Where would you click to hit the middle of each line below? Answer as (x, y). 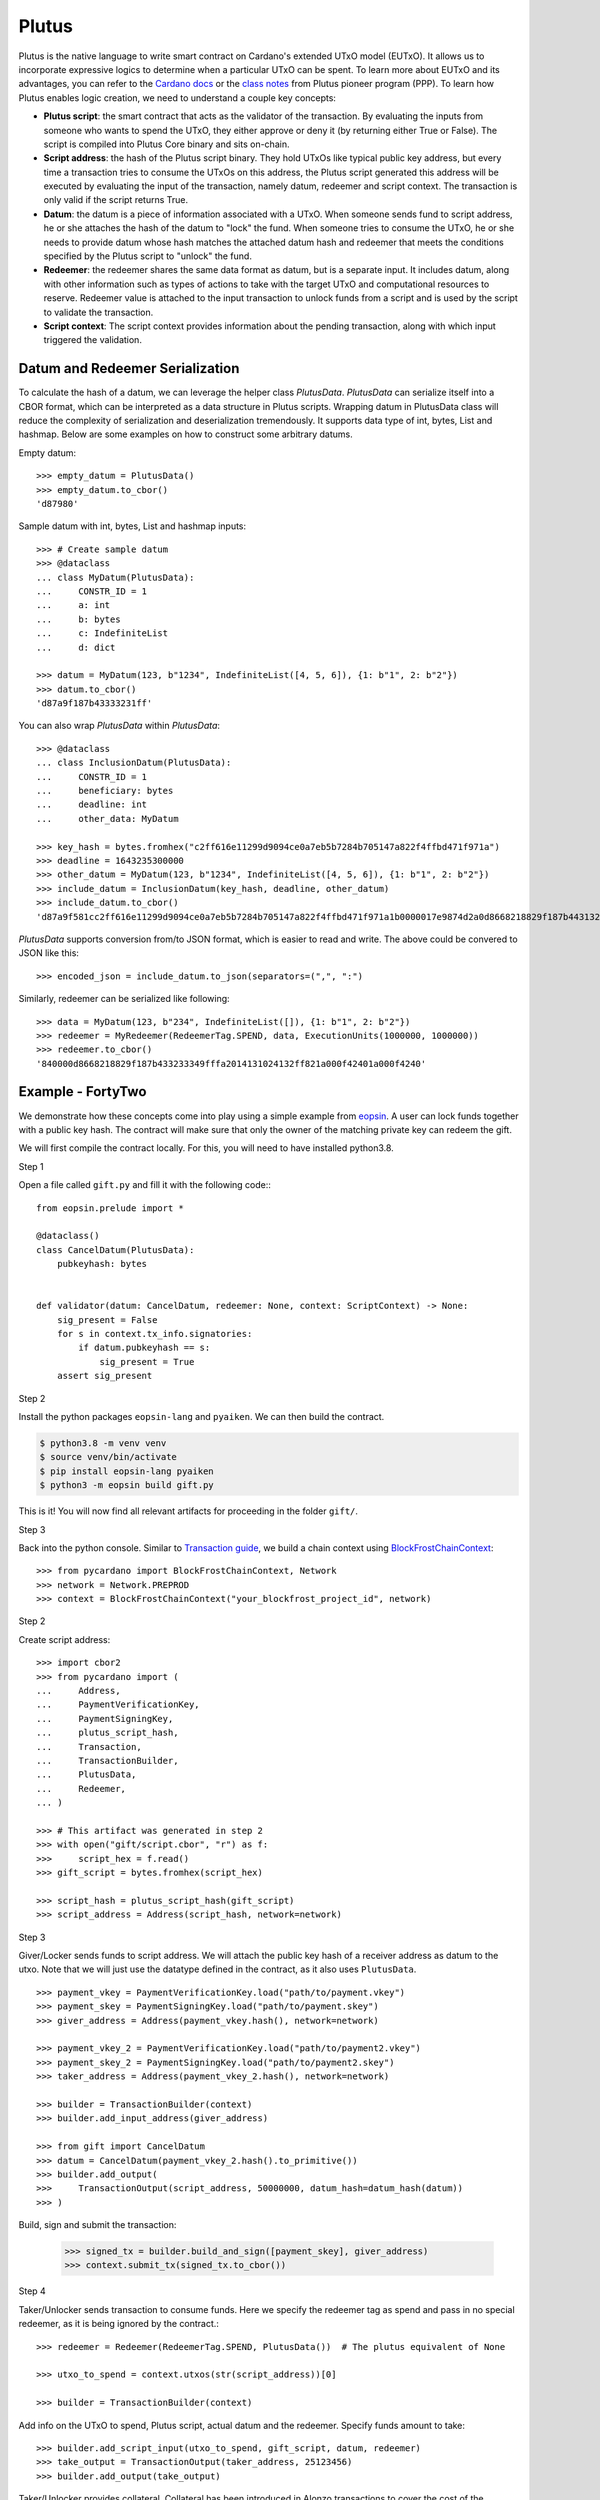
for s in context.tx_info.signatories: (154, 1334)
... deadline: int (92, 804)
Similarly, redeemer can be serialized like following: (124, 999)
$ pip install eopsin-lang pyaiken (126, 1471)
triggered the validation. (92, 340)
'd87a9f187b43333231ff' (94, 703)
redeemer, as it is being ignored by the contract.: (119, 2324)
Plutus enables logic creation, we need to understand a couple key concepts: (177, 97)
